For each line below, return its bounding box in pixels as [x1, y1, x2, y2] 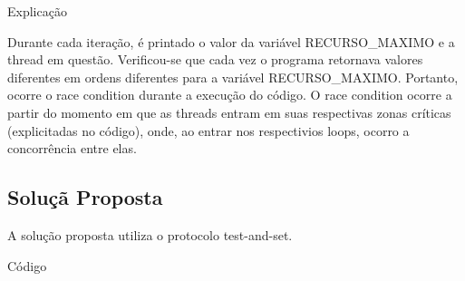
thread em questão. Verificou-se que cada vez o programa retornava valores [7, 50, 423, 69]
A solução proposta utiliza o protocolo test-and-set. [7, 225, 293, 244]
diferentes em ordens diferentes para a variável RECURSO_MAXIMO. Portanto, [7, 67, 459, 86]
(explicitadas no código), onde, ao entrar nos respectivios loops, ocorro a [7, 121, 410, 140]
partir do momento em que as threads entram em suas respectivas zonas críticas [7, 102, 451, 121]
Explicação [7, 2, 67, 20]
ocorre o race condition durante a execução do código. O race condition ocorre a [7, 85, 452, 104]
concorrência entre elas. [7, 139, 137, 158]
